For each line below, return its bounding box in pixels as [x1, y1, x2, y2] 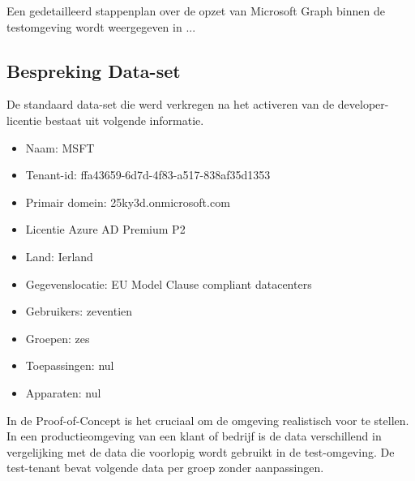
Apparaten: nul [25, 384, 101, 401]
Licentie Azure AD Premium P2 [25, 221, 186, 238]
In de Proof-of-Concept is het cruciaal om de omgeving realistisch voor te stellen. [6, 411, 409, 428]
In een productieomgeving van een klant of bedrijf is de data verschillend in [6, 427, 382, 444]
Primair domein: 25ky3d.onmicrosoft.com [25, 193, 230, 210]
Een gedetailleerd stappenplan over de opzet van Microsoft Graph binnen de [6, 2, 385, 19]
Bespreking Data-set [6, 58, 181, 83]
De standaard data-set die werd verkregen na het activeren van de [6, 96, 335, 113]
